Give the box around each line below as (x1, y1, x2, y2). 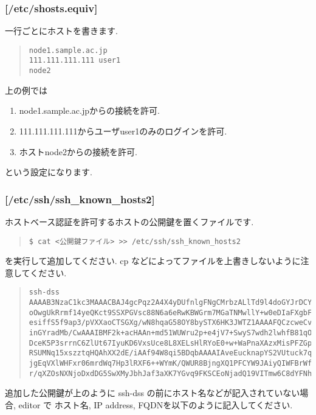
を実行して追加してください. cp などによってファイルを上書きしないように (5, 254, 301, 267)
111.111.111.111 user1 (29, 56, 121, 65)
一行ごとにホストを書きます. (5, 24, 118, 37)
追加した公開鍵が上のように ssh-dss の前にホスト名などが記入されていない (5, 386, 300, 399)
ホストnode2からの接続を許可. (19, 145, 137, 158)
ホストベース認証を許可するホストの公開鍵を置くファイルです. (5, 215, 254, 228)
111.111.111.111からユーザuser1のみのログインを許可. (19, 124, 227, 137)
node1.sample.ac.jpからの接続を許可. (19, 104, 160, 117)
